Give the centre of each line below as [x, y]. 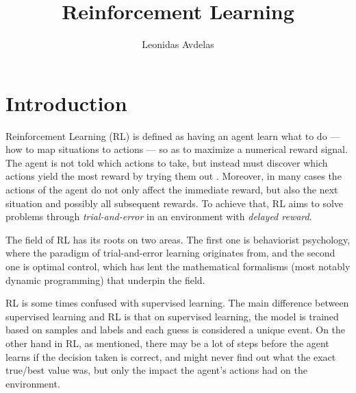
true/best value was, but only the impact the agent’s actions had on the [156, 370]
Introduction [66, 103]
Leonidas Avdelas [178, 44]
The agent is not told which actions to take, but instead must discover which [167, 162]
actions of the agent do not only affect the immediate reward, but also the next [172, 190]
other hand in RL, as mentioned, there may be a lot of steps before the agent [167, 343]
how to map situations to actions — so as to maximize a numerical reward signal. [177, 149]
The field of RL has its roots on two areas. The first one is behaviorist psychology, [178, 239]
